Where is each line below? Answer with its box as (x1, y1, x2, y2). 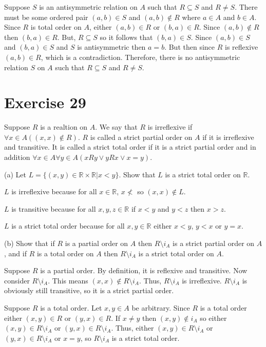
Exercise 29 (4, 92, 86, 113)
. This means (48, 275, 88, 285)
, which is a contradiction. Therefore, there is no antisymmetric (41, 51, 240, 62)
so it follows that (100, 31, 153, 42)
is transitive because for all (11, 203, 96, 214)
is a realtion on (40, 121, 88, 132)
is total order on (30, 22, 82, 32)
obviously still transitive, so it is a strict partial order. (4, 285, 174, 296)
